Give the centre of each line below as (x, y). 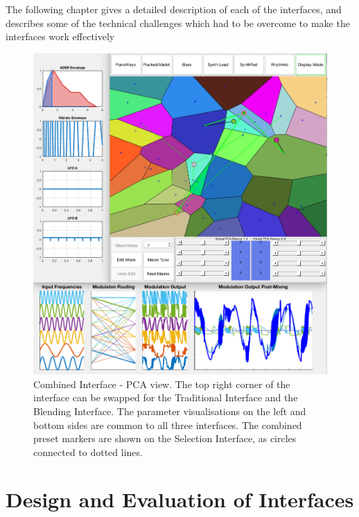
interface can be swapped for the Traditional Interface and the (166, 397)
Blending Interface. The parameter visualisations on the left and (170, 411)
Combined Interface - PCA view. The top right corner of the (162, 384)
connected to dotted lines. (88, 452)
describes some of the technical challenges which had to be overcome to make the (178, 23)
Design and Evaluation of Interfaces (180, 499)
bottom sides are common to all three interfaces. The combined (168, 424)
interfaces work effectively (60, 36)
